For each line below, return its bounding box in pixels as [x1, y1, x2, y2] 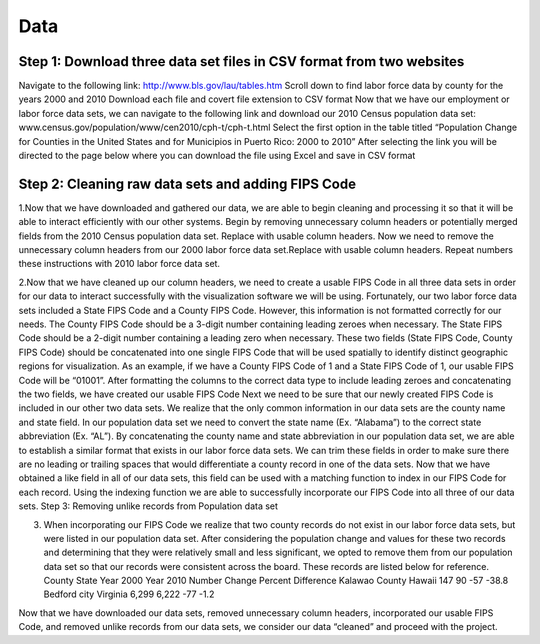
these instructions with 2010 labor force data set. [18, 258, 220, 270]
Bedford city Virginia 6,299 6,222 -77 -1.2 [43, 588, 215, 600]
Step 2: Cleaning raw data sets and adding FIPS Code [18, 175, 357, 192]
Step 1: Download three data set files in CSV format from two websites [18, 53, 465, 70]
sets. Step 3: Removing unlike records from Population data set [18, 500, 279, 512]
